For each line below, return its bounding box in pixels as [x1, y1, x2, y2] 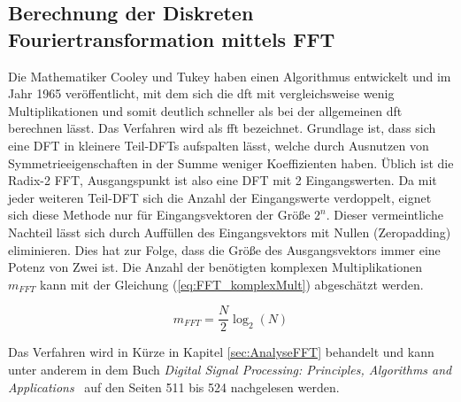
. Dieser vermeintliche [326, 205, 443, 224]
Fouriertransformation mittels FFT [8, 25, 335, 52]
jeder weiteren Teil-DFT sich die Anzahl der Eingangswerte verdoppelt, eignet [8, 188, 432, 206]
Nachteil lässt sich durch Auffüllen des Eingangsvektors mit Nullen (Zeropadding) [8, 222, 451, 241]
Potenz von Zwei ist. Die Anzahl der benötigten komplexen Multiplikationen [8, 258, 422, 276]
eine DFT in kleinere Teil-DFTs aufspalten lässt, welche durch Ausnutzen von [8, 135, 429, 154]
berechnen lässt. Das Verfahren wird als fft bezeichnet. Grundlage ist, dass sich [8, 119, 436, 137]
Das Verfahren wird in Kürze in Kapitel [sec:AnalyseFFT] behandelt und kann [8, 343, 434, 361]
